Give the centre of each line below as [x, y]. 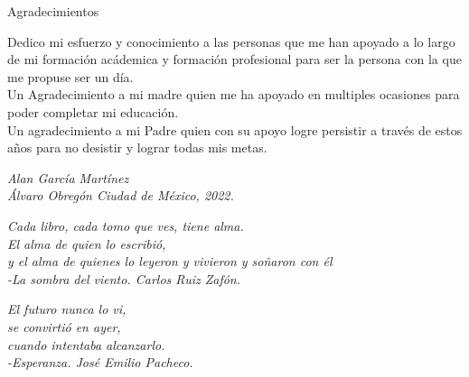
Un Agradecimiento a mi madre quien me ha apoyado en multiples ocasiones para [234, 94]
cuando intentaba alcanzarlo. [86, 344]
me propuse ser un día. [70, 76]
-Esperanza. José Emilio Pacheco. [100, 362]
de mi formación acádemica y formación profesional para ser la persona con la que [234, 59]
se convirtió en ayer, [64, 326]
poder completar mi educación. [93, 111]
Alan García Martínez [68, 177]
